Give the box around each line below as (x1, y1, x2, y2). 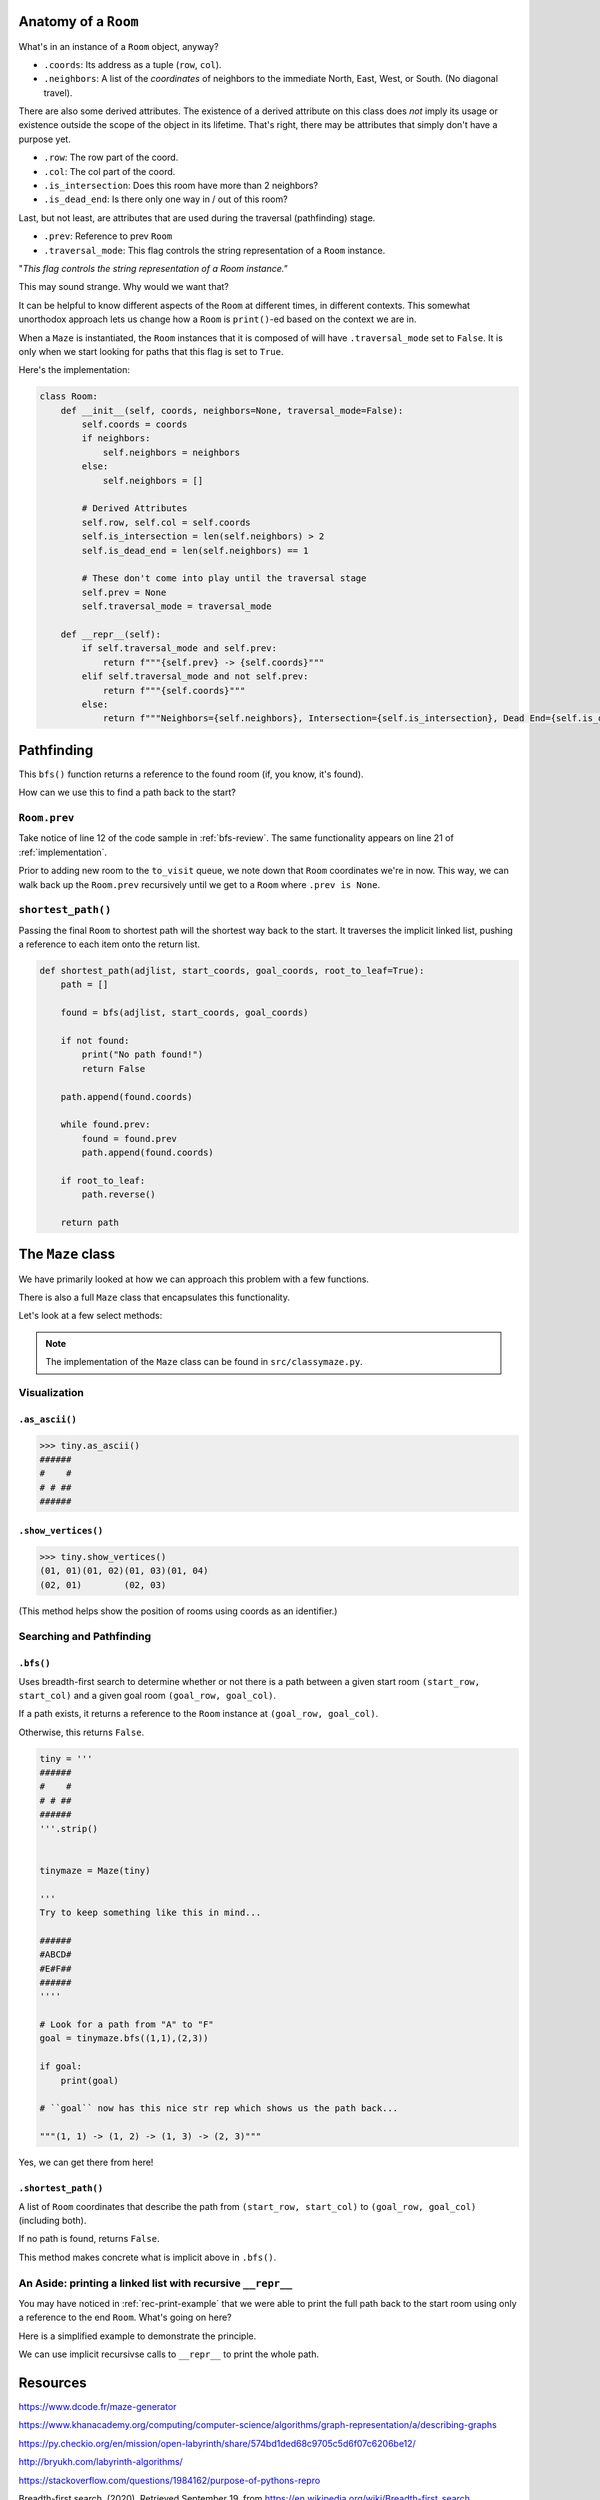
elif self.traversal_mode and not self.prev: (81, 671, 309, 682)
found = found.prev (81, 1133, 177, 1144)
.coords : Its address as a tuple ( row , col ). (43, 58, 222, 70)
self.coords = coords (81, 419, 188, 430)
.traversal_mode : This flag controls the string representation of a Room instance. (43, 244, 386, 256)
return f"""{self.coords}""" (102, 685, 246, 696)
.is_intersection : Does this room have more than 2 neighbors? (43, 180, 319, 192)
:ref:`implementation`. (18, 846, 108, 858)
